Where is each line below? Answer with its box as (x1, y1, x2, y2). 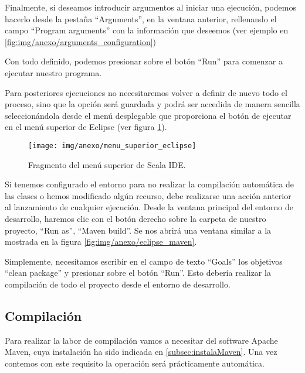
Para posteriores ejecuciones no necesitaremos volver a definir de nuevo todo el (5, 86, 287, 98)
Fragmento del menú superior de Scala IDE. (28, 158, 186, 170)
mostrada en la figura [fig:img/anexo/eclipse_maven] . (5, 235, 197, 248)
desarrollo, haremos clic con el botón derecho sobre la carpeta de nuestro (5, 212, 266, 224)
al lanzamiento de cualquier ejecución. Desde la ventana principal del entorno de (5, 201, 293, 213)
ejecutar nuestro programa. (5, 66, 102, 78)
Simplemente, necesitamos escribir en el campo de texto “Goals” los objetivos (5, 255, 283, 267)
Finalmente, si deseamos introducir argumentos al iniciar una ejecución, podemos (5, 1, 296, 13)
